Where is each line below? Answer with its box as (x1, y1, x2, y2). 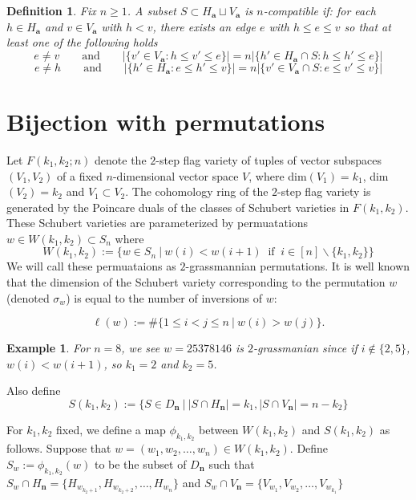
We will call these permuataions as (6, 258, 176, 274)
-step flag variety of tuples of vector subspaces (155, 151, 382, 168)
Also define (6, 382, 61, 399)
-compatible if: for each (263, 2, 376, 18)
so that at (344, 18, 391, 35)
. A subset (127, 2, 177, 18)
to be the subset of (94, 455, 187, 472)
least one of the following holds (6, 34, 158, 51)
